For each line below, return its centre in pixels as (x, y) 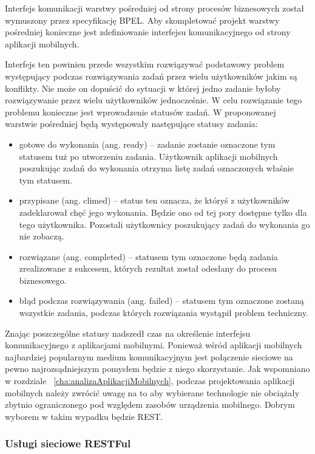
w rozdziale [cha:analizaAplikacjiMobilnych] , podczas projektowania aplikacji (150, 381)
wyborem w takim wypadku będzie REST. (84, 416)
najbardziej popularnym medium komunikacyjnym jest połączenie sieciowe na (149, 356)
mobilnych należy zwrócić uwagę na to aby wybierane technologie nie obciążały (152, 392)
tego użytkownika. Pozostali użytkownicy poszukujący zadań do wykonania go (164, 224)
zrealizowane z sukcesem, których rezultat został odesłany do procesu (148, 268)
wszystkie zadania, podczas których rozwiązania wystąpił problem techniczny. (164, 313)
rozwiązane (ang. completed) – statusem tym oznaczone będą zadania (148, 256)
